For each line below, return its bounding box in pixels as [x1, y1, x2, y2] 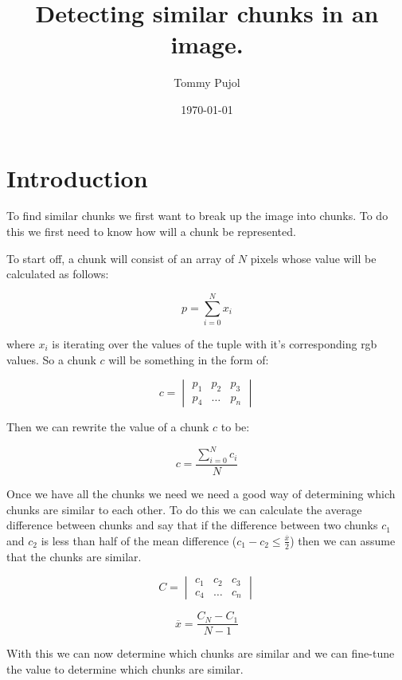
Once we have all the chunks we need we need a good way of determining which [6, 485, 396, 502]
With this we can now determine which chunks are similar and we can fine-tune [6, 645, 395, 662]
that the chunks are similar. [6, 548, 142, 564]
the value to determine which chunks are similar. [6, 660, 244, 677]
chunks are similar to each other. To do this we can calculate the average [6, 501, 362, 517]
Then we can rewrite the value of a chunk [6, 419, 209, 435]
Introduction [6, 161, 148, 194]
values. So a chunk [6, 351, 96, 368]
